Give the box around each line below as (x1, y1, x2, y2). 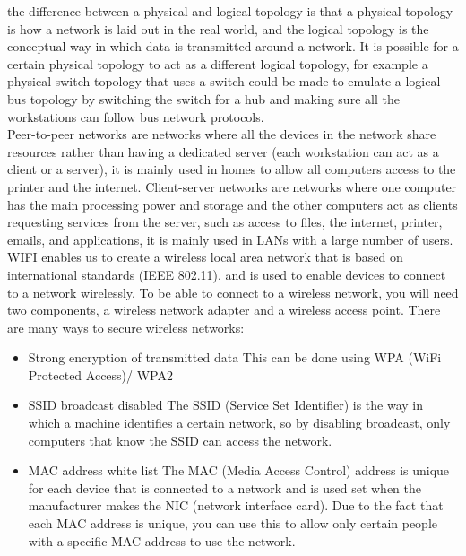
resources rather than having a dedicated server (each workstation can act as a (7, 142, 439, 161)
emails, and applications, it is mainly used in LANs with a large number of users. (7, 230, 453, 248)
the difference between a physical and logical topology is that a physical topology (7, 2, 453, 20)
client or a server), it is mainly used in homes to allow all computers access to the (7, 160, 456, 178)
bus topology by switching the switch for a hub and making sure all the (7, 89, 400, 108)
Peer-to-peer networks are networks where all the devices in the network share (7, 125, 436, 143)
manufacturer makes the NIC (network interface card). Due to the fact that (28, 496, 444, 515)
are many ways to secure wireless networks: (7, 317, 245, 336)
